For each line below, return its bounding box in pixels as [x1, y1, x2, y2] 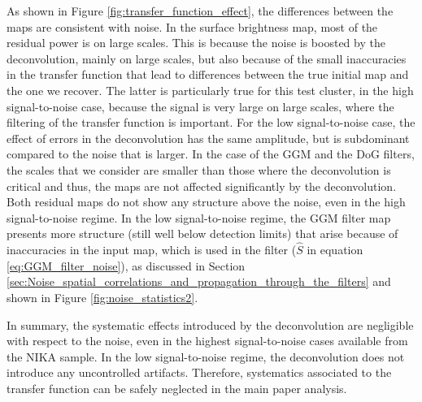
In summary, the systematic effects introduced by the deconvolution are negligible [7, 316, 414, 333]
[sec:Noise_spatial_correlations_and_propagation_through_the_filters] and [7, 273, 391, 290]
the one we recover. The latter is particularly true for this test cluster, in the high [7, 81, 414, 98]
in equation [307, 241, 363, 258]
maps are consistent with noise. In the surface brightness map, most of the [7, 18, 378, 35]
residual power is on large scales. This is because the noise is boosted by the [7, 34, 385, 51]
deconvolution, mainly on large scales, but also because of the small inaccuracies [7, 50, 407, 67]
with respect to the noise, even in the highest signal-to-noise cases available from [7, 332, 408, 349]
